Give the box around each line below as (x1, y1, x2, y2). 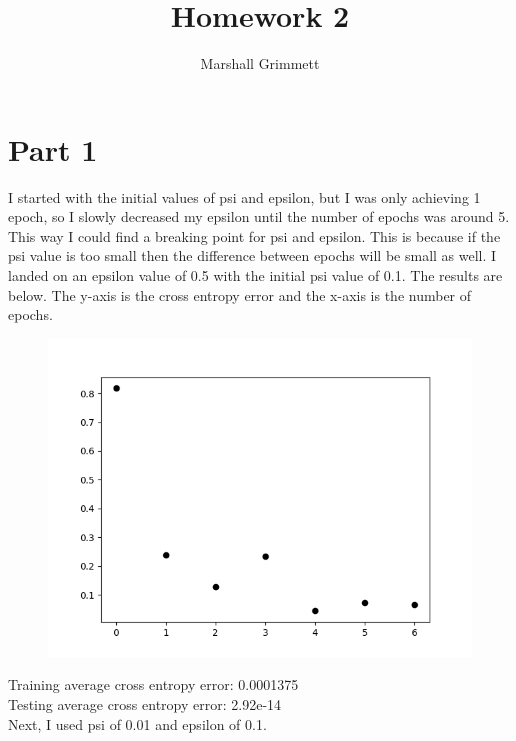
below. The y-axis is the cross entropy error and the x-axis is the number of (8, 284, 472, 305)
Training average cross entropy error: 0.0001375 (8, 674, 299, 695)
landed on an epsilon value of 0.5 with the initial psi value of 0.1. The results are (8, 265, 503, 286)
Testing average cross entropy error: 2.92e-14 (8, 694, 282, 714)
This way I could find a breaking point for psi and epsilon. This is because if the (8, 225, 501, 246)
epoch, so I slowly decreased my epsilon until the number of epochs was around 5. (8, 206, 510, 227)
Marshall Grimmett (200, 53, 320, 74)
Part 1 (8, 128, 98, 169)
